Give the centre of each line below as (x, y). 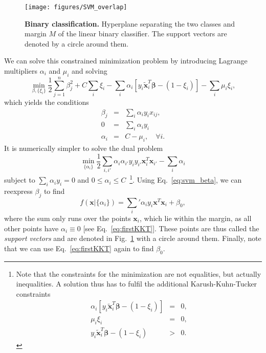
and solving (90, 71)
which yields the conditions (47, 102)
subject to (20, 180)
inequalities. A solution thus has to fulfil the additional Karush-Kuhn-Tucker (137, 284)
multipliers (21, 71)
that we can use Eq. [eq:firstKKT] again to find (79, 248)
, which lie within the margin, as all (196, 218)
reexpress (18, 191)
